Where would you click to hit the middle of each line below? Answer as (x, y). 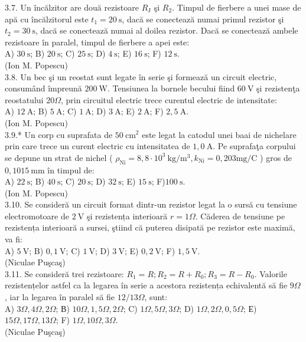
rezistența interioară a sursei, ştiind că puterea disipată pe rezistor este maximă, (150, 227)
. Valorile (271, 273)
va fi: (14, 239)
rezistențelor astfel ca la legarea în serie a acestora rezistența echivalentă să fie (146, 285)
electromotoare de (37, 216)
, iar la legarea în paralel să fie (60, 297)
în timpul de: (71, 170)
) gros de (276, 157)
